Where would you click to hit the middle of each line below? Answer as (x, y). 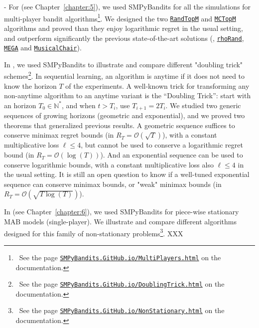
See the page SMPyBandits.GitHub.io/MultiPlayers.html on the (120, 257)
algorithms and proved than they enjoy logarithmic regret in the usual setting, (124, 28)
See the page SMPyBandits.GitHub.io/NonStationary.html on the (122, 310)
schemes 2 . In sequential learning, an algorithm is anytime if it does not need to (125, 75)
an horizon (20, 105)
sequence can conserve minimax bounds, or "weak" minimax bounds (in (113, 184)
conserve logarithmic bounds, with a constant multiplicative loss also (109, 164)
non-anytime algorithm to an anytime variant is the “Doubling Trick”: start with (128, 95)
